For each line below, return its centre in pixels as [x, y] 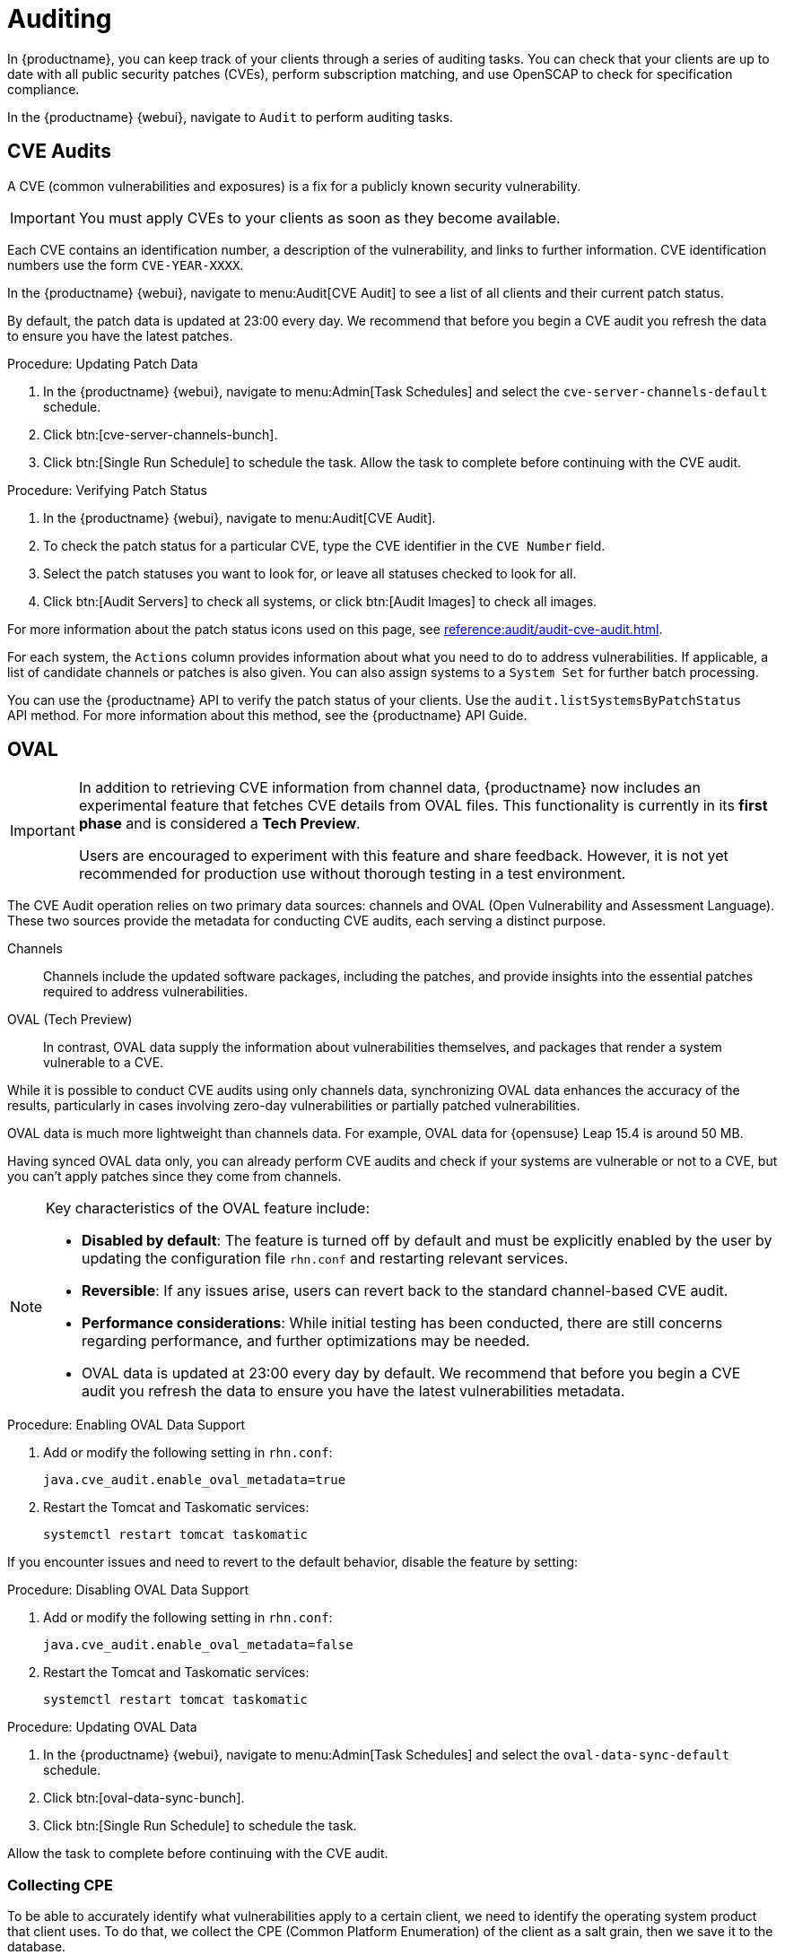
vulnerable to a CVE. [104, 1063]
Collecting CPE [60, 1885]
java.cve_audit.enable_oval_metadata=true [195, 1480]
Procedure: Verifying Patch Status [107, 490]
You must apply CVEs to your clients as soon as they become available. [319, 217]
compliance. [44, 89]
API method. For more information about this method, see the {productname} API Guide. [267, 715]
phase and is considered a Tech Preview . [219, 824]
